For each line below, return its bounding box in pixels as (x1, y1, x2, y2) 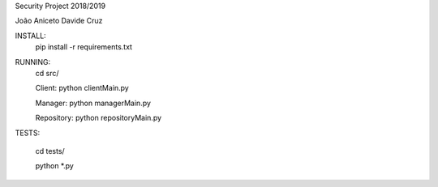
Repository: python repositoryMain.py (35, 113, 162, 123)
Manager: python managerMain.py (35, 98, 152, 108)
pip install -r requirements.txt (35, 42, 133, 52)
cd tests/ (35, 146, 65, 155)
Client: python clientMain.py (35, 83, 129, 93)
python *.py (35, 161, 75, 171)
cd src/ (35, 68, 59, 78)
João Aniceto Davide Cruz (15, 16, 103, 26)
